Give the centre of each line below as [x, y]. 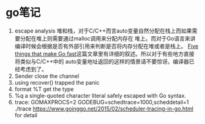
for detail [26, 115]
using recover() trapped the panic [57, 82]
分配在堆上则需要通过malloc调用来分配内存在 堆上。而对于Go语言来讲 [108, 38]
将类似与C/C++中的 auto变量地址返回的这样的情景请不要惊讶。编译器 [102, 61]
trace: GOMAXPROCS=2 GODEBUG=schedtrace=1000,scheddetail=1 [102, 102]
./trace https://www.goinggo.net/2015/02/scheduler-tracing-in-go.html [104, 109]
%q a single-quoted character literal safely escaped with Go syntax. [100, 95]
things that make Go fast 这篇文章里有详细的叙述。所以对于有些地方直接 [104, 53]
